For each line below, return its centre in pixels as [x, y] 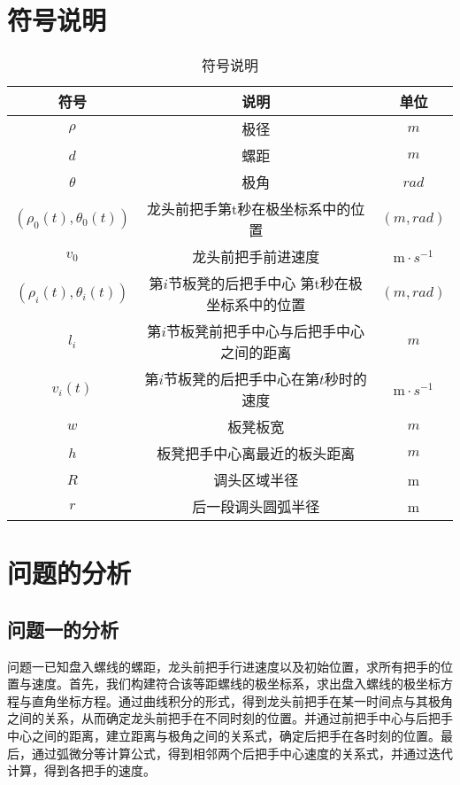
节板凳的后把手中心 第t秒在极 [265, 284]
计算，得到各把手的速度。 [81, 770]
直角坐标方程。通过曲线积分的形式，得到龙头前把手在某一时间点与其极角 [242, 700]
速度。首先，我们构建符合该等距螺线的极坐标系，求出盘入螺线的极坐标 [236, 684]
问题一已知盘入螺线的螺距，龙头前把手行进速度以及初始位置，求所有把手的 [224, 666]
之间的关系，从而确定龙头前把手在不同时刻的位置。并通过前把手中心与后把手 [230, 718]
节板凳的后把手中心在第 [242, 379]
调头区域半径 [256, 480]
